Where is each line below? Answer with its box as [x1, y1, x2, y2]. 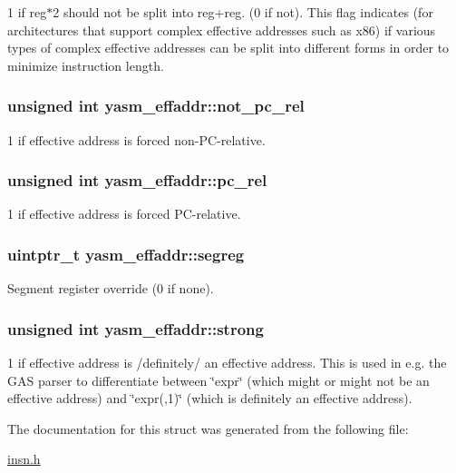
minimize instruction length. [7, 55, 164, 74]
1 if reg [7, 3, 47, 21]
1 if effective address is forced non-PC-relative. [7, 130, 266, 149]
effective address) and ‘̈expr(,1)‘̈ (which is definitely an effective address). [7, 389, 412, 408]
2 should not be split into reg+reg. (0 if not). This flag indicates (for [53, 3, 433, 21]
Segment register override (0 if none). [7, 279, 214, 298]
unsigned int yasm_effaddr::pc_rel [7, 169, 267, 192]
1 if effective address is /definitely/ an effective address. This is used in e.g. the [7, 353, 447, 372]
